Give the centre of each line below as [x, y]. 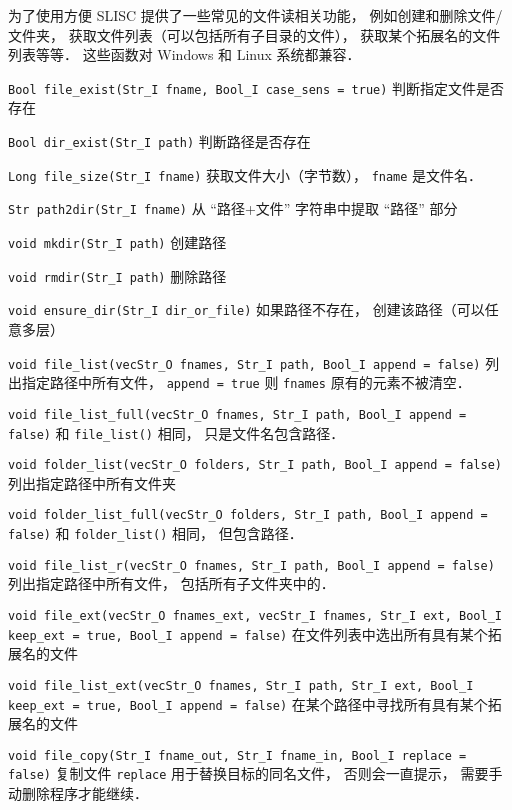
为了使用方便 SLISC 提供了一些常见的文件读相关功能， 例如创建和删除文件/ [255, 15]
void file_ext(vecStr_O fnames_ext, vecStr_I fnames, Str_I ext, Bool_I [255, 616]
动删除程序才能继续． [78, 793]
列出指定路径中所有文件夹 [92, 482]
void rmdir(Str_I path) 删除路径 [117, 275]
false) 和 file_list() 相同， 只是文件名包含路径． [176, 432]
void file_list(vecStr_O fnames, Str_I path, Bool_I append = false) [244, 364]
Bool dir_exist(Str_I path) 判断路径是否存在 [159, 141]
